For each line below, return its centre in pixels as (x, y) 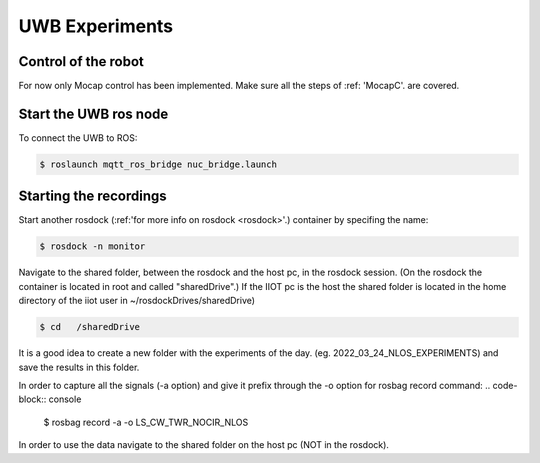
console (65, 399)
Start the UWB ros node (93, 113)
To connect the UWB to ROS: (78, 137)
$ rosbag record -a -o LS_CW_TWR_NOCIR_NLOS (146, 422)
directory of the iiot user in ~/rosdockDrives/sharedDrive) (136, 301)
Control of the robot (81, 61)
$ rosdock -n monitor (92, 246)
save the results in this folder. (79, 367)
